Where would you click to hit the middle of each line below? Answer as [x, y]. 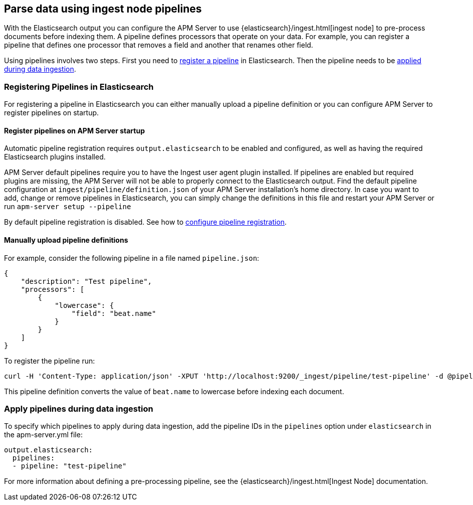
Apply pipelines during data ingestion [79, 408]
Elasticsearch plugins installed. [55, 157]
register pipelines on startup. [52, 113]
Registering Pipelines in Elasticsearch [79, 87]
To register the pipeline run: [50, 361]
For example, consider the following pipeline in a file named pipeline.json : [132, 258]
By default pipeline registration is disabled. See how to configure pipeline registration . [146, 222]
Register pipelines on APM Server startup [75, 130]
